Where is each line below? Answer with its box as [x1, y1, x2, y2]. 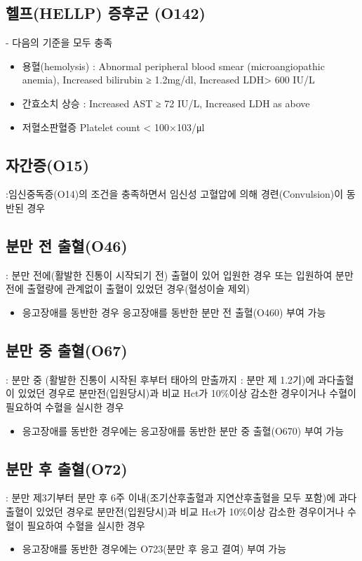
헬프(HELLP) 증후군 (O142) [6, 2, 206, 24]
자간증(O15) [6, 154, 90, 175]
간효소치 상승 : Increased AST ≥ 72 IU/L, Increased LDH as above [22, 95, 310, 110]
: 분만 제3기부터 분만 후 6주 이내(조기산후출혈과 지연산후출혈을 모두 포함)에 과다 [6, 490, 357, 505]
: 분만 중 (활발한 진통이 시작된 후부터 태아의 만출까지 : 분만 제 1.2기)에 [6, 372, 315, 386]
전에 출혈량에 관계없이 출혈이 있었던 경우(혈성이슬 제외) [6, 281, 250, 296]
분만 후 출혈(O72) [6, 457, 128, 479]
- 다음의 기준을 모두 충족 [6, 35, 113, 50]
